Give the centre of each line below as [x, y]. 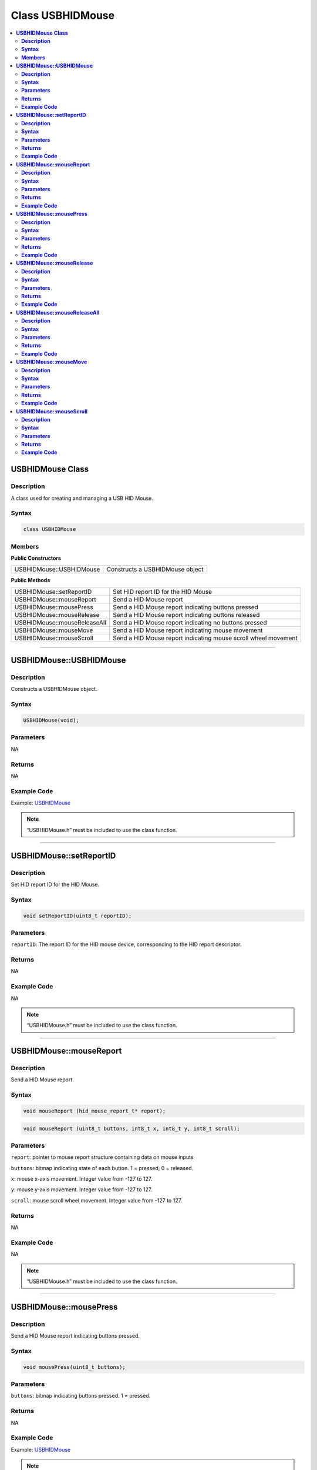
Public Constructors [36, 558]
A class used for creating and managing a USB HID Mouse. [82, 498]
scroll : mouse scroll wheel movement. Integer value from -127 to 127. [96, 1200]
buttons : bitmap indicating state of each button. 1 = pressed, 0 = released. [102, 1168]
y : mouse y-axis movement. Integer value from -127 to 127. [82, 1190]
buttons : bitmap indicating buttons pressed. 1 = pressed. [81, 1396]
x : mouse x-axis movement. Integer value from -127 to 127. [82, 1179]
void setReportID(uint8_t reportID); [77, 916]
